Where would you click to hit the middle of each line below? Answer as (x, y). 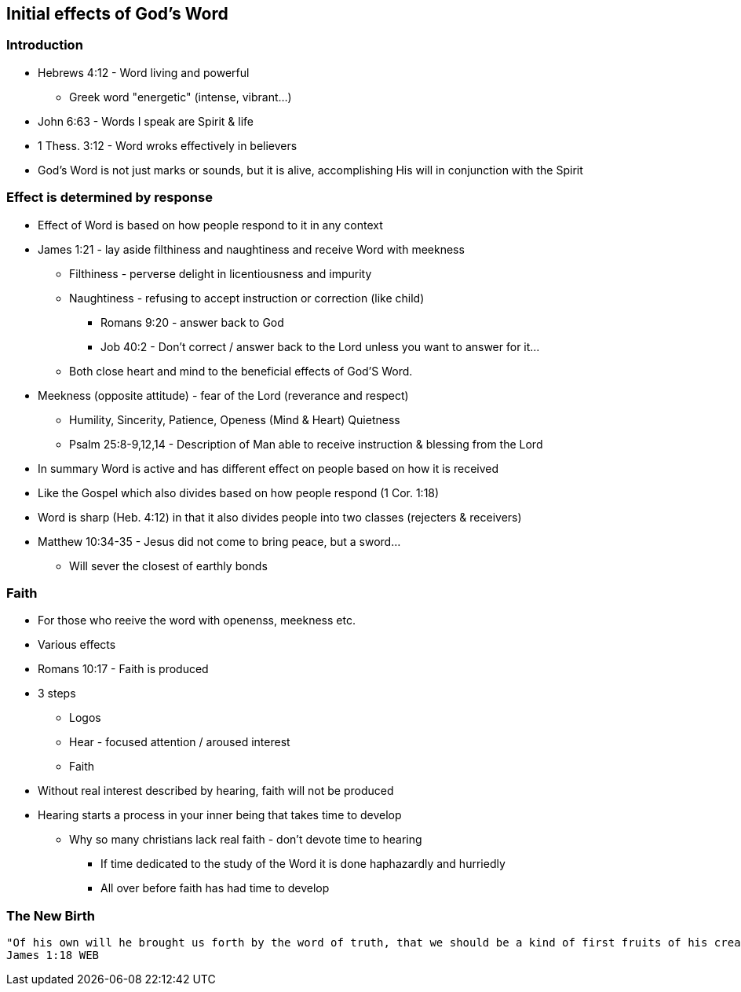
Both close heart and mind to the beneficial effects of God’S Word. (241, 371)
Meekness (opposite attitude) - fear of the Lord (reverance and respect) (223, 395)
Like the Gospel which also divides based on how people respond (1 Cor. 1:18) (239, 492)
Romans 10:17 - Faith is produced (123, 669)
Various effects (77, 645)
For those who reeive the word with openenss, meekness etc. (197, 620)
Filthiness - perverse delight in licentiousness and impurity (221, 273)
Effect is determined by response (110, 198)
